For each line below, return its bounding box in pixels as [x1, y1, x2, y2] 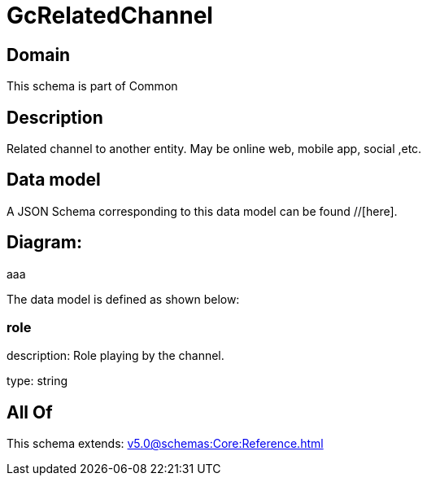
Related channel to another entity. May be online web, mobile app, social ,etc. [7, 142, 422, 156]
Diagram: [7, 232, 82, 253]
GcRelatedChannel [7, 2, 213, 29]
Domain [7, 44, 71, 65]
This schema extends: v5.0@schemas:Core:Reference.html [7, 436, 324, 451]
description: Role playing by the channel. [7, 348, 224, 363]
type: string [7, 374, 68, 388]
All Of [7, 401, 53, 423]
